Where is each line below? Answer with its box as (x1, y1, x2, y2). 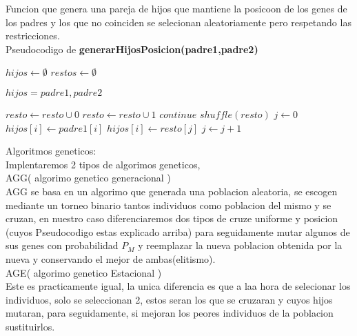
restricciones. (6, 28, 60, 43)
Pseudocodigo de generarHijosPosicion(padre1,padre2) (6, 41, 258, 56)
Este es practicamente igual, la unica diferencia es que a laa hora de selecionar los (6, 279, 351, 293)
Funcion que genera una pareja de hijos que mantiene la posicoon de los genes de (6, 1, 347, 15)
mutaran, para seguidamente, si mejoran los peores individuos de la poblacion (6, 306, 334, 320)
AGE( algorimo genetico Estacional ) (6, 265, 162, 279)
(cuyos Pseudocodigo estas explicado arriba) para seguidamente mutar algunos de (6, 224, 350, 239)
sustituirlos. (6, 319, 55, 333)
